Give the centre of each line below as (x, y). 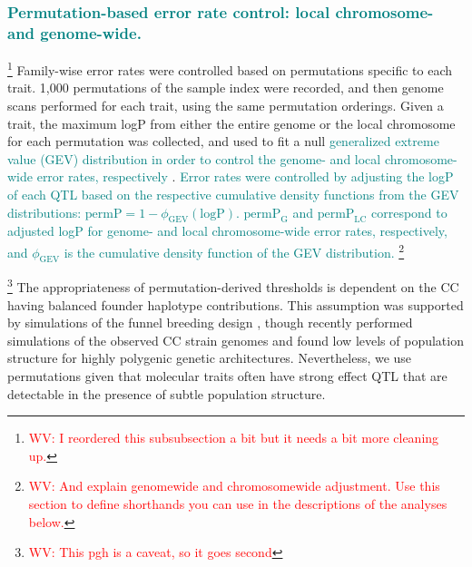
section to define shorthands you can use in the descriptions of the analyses (238, 503)
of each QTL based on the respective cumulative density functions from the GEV (233, 194)
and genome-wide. (74, 32)
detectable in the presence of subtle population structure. (167, 393)
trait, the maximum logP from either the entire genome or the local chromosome (231, 123)
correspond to (409, 212)
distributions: (44, 212)
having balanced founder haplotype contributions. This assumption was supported (236, 304)
